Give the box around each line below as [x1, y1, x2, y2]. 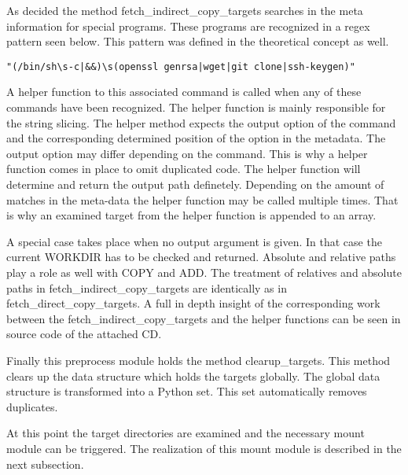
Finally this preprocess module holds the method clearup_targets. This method [6, 352, 391, 368]
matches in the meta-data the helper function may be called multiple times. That [6, 191, 399, 208]
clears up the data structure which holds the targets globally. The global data [6, 367, 380, 384]
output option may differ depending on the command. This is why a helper [6, 145, 368, 161]
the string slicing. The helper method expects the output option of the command [6, 114, 396, 131]
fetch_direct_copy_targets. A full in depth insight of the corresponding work [6, 295, 380, 311]
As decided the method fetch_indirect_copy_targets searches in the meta [6, 2, 363, 18]
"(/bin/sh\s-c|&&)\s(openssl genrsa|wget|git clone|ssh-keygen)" [6, 61, 355, 72]
